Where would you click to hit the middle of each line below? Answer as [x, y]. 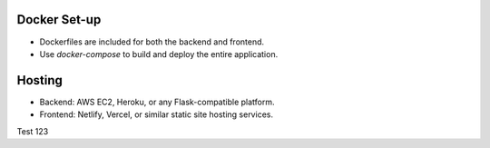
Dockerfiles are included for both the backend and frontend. [152, 42]
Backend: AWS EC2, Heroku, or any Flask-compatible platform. [157, 102]
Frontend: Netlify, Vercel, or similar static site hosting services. [157, 114]
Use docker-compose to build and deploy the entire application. [159, 54]
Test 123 [33, 131]
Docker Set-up [59, 20]
